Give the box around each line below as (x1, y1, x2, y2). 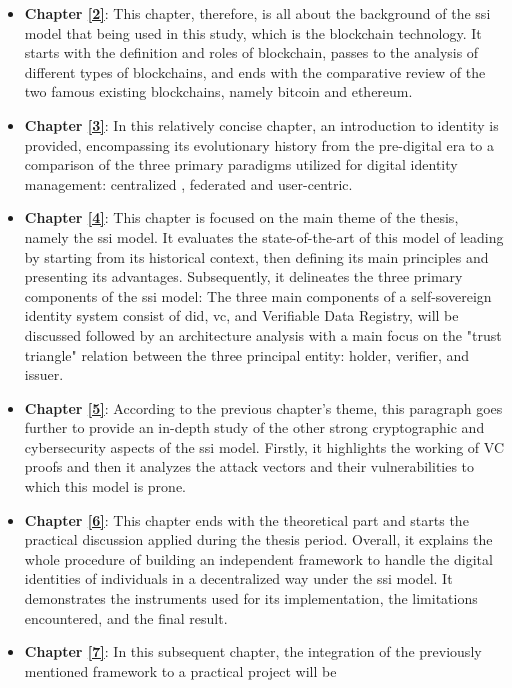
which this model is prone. (24, 476, 186, 497)
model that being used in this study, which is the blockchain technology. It (24, 22, 482, 43)
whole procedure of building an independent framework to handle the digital (24, 548, 493, 569)
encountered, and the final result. (24, 607, 228, 628)
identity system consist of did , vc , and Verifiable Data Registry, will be (24, 305, 459, 326)
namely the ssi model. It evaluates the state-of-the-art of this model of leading (24, 226, 504, 247)
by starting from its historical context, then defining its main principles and (24, 246, 489, 267)
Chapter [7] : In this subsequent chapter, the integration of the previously (24, 641, 482, 662)
